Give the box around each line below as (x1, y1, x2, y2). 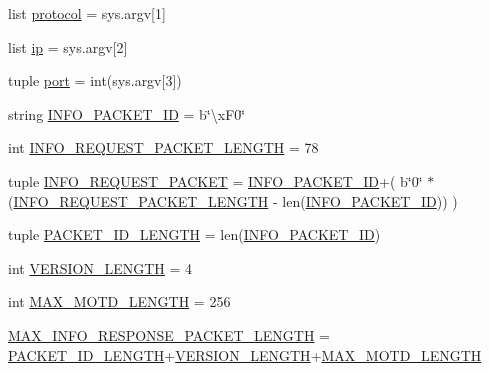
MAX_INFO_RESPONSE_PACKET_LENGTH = (8, 324, 330, 345)
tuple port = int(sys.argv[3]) (8, 70, 182, 91)
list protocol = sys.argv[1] (8, 3, 166, 23)
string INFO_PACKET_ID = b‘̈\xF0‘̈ (8, 103, 246, 124)
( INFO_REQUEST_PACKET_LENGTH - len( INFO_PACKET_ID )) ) (8, 190, 458, 211)
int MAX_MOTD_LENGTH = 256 (8, 291, 231, 312)
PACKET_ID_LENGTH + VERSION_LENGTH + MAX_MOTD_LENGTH (8, 344, 482, 365)
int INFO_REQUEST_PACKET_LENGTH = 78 (8, 137, 319, 158)
